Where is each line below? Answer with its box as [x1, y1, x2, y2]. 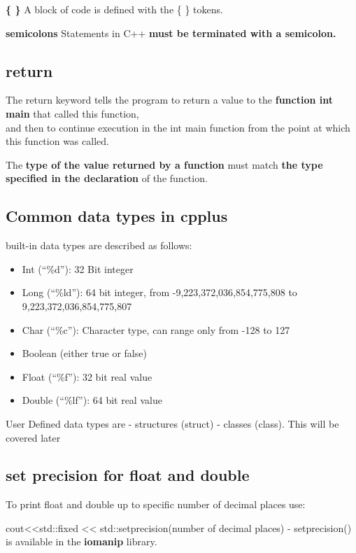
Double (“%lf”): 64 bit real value [22, 393, 162, 407]
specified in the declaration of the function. [6, 171, 208, 185]
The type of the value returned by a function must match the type [6, 157, 323, 171]
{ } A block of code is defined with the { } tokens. [6, 2, 223, 16]
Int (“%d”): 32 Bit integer [22, 261, 134, 276]
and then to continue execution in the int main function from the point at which [6, 120, 350, 134]
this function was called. [6, 134, 109, 148]
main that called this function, [6, 106, 139, 120]
